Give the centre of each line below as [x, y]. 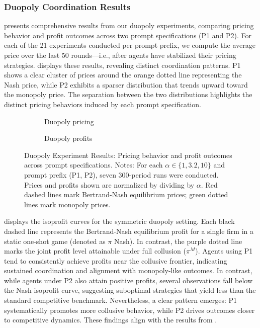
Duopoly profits [68, 138]
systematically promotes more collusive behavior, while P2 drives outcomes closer [129, 310]
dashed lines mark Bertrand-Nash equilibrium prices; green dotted [126, 194]
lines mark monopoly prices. [67, 204]
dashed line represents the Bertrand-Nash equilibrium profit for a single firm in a [129, 231]
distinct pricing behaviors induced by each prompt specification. [103, 104]
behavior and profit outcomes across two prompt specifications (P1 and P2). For [128, 35]
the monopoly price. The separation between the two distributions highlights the [128, 94]
